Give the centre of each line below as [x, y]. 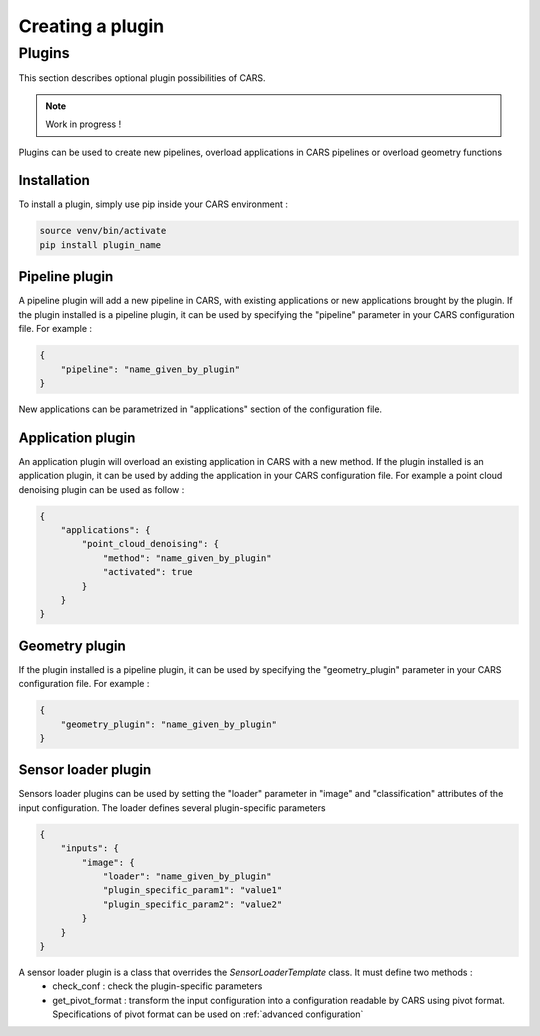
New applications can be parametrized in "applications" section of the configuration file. [200, 409]
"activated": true [148, 572]
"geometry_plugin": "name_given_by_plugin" [168, 724]
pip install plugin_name [100, 244]
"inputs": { [90, 848]
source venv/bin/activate [103, 231]
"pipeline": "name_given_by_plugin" [150, 369]
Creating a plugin [91, 26]
